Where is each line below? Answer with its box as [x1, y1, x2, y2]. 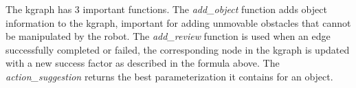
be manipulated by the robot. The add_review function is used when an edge [5, 29, 331, 43]
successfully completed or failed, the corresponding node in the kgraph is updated [5, 42, 350, 56]
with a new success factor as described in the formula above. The [5, 56, 280, 70]
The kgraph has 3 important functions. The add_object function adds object [5, 2, 327, 16]
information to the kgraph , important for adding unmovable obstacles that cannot [5, 15, 351, 30]
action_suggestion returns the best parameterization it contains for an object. [5, 69, 333, 83]
